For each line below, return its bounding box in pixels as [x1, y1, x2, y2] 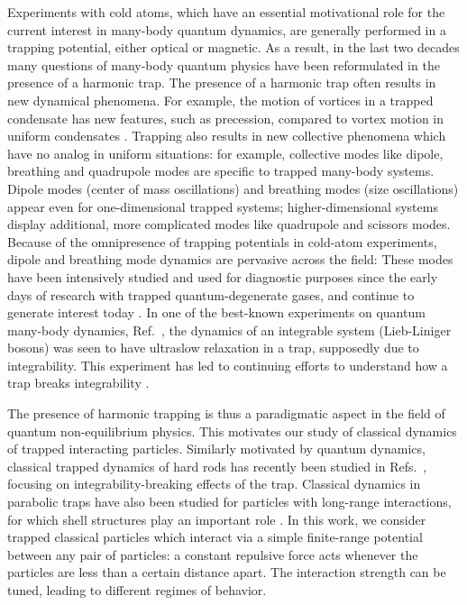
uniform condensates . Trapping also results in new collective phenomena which [7, 126, 446, 145]
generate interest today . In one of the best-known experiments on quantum [7, 303, 426, 322]
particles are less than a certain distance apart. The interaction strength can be [7, 563, 446, 582]
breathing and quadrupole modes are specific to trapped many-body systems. [7, 161, 435, 180]
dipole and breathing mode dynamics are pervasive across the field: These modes [7, 250, 453, 269]
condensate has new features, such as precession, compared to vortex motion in [7, 108, 444, 127]
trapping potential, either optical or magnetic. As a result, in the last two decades [7, 38, 460, 57]
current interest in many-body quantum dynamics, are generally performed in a [7, 20, 446, 39]
